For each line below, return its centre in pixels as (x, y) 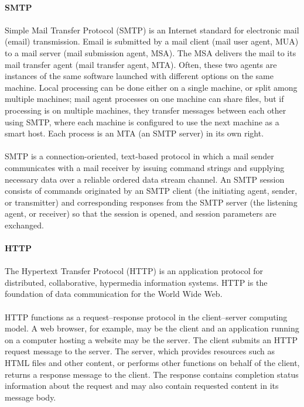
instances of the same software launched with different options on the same (139, 76)
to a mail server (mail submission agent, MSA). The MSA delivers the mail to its (151, 52)
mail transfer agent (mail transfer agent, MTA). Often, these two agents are (141, 64)
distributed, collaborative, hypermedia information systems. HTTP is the (136, 282)
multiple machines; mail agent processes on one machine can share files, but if (144, 99)
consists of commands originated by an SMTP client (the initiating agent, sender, (151, 191)
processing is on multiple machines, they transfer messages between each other (146, 110)
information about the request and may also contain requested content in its (142, 386)
